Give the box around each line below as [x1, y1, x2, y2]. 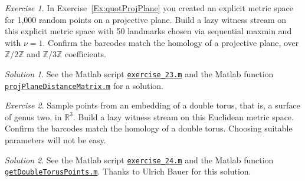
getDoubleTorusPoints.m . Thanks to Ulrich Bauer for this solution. [5, 165, 251, 177]
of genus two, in [5, 110, 62, 123]
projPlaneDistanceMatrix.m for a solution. [5, 79, 163, 91]
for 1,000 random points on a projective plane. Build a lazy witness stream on [5, 13, 287, 25]
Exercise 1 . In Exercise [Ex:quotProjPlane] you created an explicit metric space [5, 2, 293, 14]
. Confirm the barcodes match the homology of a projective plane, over [42, 36, 299, 48]
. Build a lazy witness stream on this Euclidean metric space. [73, 110, 294, 123]
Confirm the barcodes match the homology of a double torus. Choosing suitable [5, 122, 293, 134]
